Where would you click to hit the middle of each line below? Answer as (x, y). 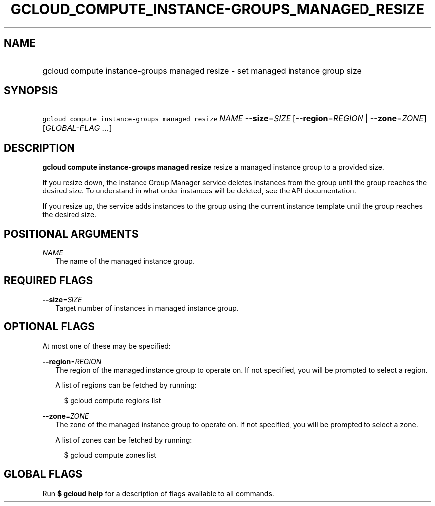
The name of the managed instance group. (125, 261)
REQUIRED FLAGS (49, 280)
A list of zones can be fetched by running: (124, 440)
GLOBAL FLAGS (43, 474)
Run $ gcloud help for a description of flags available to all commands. (158, 493)
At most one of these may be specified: (107, 346)
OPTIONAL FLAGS (49, 327)
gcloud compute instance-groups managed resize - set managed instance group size (202, 71)
